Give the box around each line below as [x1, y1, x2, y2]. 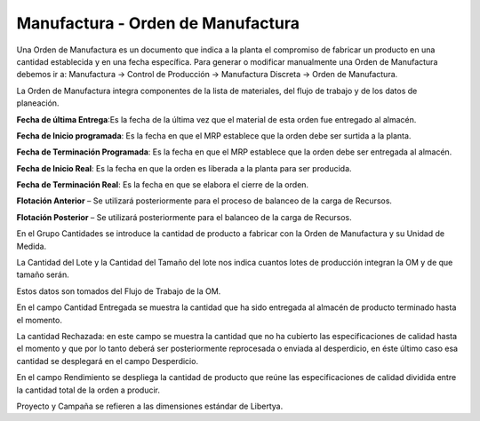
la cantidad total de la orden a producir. [16, 385, 160, 395]
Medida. [16, 241, 47, 251]
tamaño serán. [16, 269, 70, 280]
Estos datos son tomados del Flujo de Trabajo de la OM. [16, 285, 221, 297]
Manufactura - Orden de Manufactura [16, 13, 300, 33]
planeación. [16, 98, 60, 108]
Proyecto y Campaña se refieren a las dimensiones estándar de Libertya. [16, 401, 284, 411]
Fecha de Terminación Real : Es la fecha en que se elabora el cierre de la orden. [16, 179, 309, 190]
